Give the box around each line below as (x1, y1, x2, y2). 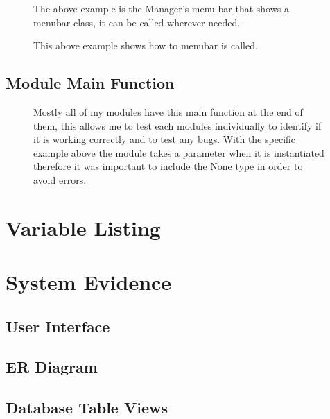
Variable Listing (6, 213, 161, 241)
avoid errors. (33, 172, 87, 187)
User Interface (6, 315, 110, 336)
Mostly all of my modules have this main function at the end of (33, 104, 303, 119)
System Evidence (6, 268, 172, 296)
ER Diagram (6, 356, 98, 377)
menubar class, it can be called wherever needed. (33, 15, 241, 29)
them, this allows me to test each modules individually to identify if (33, 118, 322, 132)
